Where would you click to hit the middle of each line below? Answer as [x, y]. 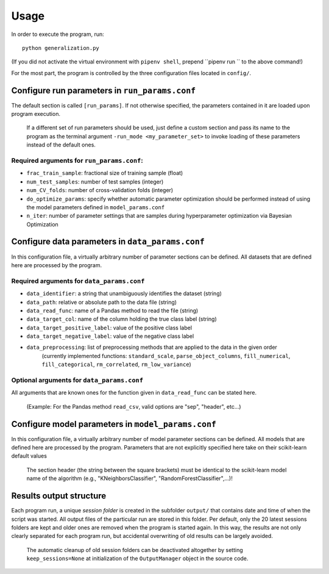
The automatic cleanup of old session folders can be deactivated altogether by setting [135, 550]
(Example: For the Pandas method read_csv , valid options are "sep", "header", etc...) [134, 406]
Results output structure [59, 496]
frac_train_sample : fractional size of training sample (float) [105, 173]
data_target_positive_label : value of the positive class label [109, 328]
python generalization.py [61, 48]
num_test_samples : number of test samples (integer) [95, 181]
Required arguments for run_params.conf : [77, 160]
